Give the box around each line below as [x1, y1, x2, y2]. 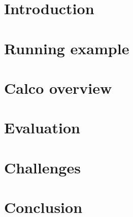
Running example [4, 38, 129, 58]
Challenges [4, 157, 81, 177]
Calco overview [4, 77, 112, 98]
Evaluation [4, 117, 80, 138]
